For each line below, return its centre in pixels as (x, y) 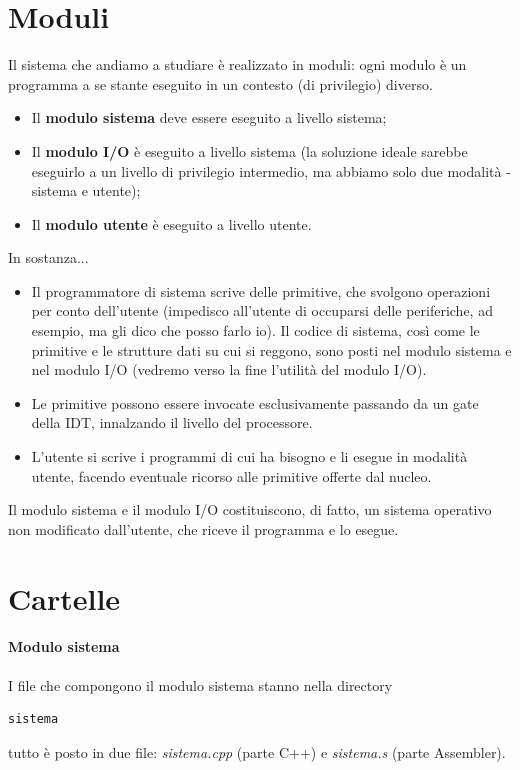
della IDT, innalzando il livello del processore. (172, 422)
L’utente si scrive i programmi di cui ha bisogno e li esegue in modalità (249, 456)
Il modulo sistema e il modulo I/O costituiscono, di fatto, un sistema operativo (250, 509)
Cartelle (64, 597)
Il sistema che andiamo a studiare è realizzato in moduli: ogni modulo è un (237, 64)
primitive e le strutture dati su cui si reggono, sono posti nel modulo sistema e (271, 349)
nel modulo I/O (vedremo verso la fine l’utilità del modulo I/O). (229, 369)
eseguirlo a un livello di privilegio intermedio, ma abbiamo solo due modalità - (271, 170)
